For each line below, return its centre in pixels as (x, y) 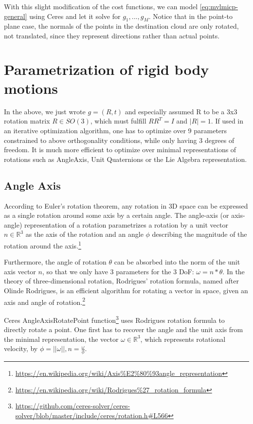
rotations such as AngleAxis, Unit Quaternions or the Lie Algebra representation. (126, 159)
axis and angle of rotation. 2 (45, 301)
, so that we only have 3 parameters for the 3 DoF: (118, 271)
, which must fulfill (118, 121)
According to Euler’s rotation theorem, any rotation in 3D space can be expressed (126, 205)
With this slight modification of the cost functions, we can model (101, 6)
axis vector (20, 271)
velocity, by (21, 348)
